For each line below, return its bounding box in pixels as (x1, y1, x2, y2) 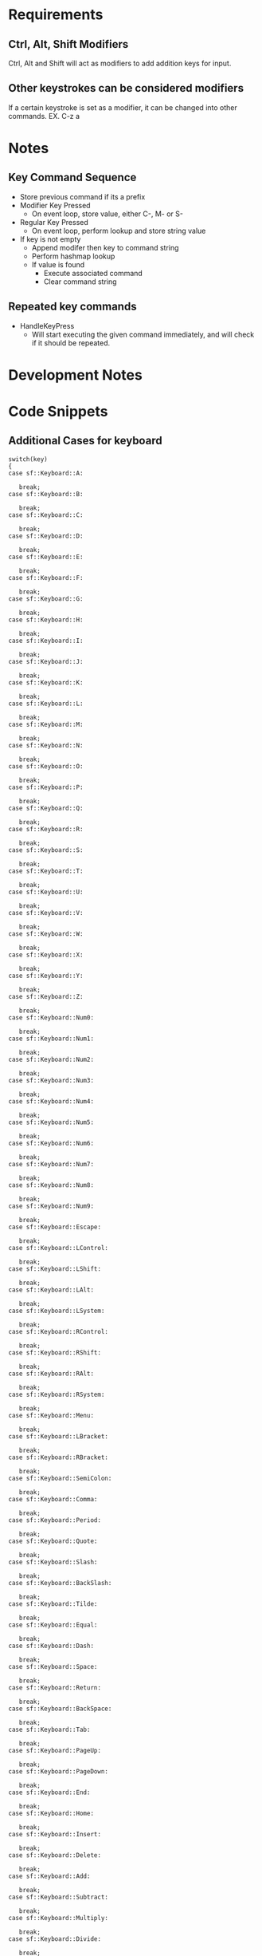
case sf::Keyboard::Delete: (8, 1851, 102, 1859)
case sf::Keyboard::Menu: (8, 1411, 94, 1419)
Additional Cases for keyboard (8, 434, 162, 448)
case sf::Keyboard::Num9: (8, 1202, 94, 1210)
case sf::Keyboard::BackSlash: (8, 1579, 112, 1587)
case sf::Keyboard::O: (8, 762, 84, 771)
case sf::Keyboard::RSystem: (8, 1390, 105, 1398)
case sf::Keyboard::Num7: (8, 1160, 94, 1168)
